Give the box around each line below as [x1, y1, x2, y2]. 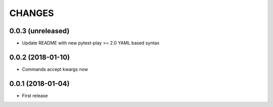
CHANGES [9, 8, 54, 19]
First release [22, 92, 48, 98]
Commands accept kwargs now [22, 66, 88, 72]
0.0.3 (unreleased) [9, 27, 70, 35]
